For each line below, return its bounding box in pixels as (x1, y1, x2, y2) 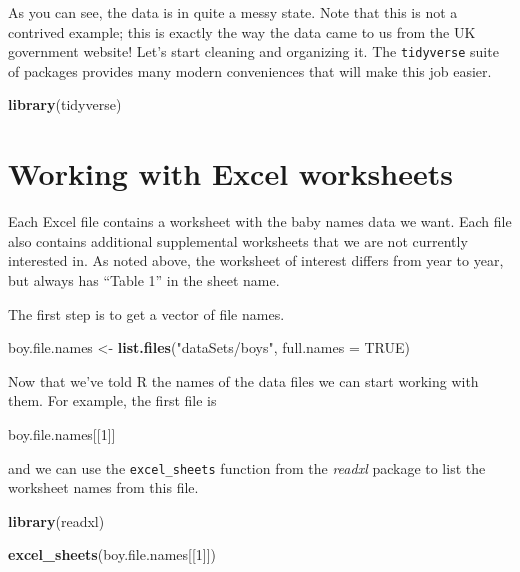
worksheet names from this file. (8, 477, 199, 498)
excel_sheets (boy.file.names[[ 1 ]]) (8, 544, 217, 565)
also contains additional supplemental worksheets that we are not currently (8, 230, 468, 251)
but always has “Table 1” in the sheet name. (8, 269, 280, 290)
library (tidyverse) (8, 94, 122, 115)
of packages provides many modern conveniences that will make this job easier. (8, 60, 492, 81)
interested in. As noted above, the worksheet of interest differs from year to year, (8, 250, 504, 271)
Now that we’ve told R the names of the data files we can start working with (8, 370, 479, 391)
